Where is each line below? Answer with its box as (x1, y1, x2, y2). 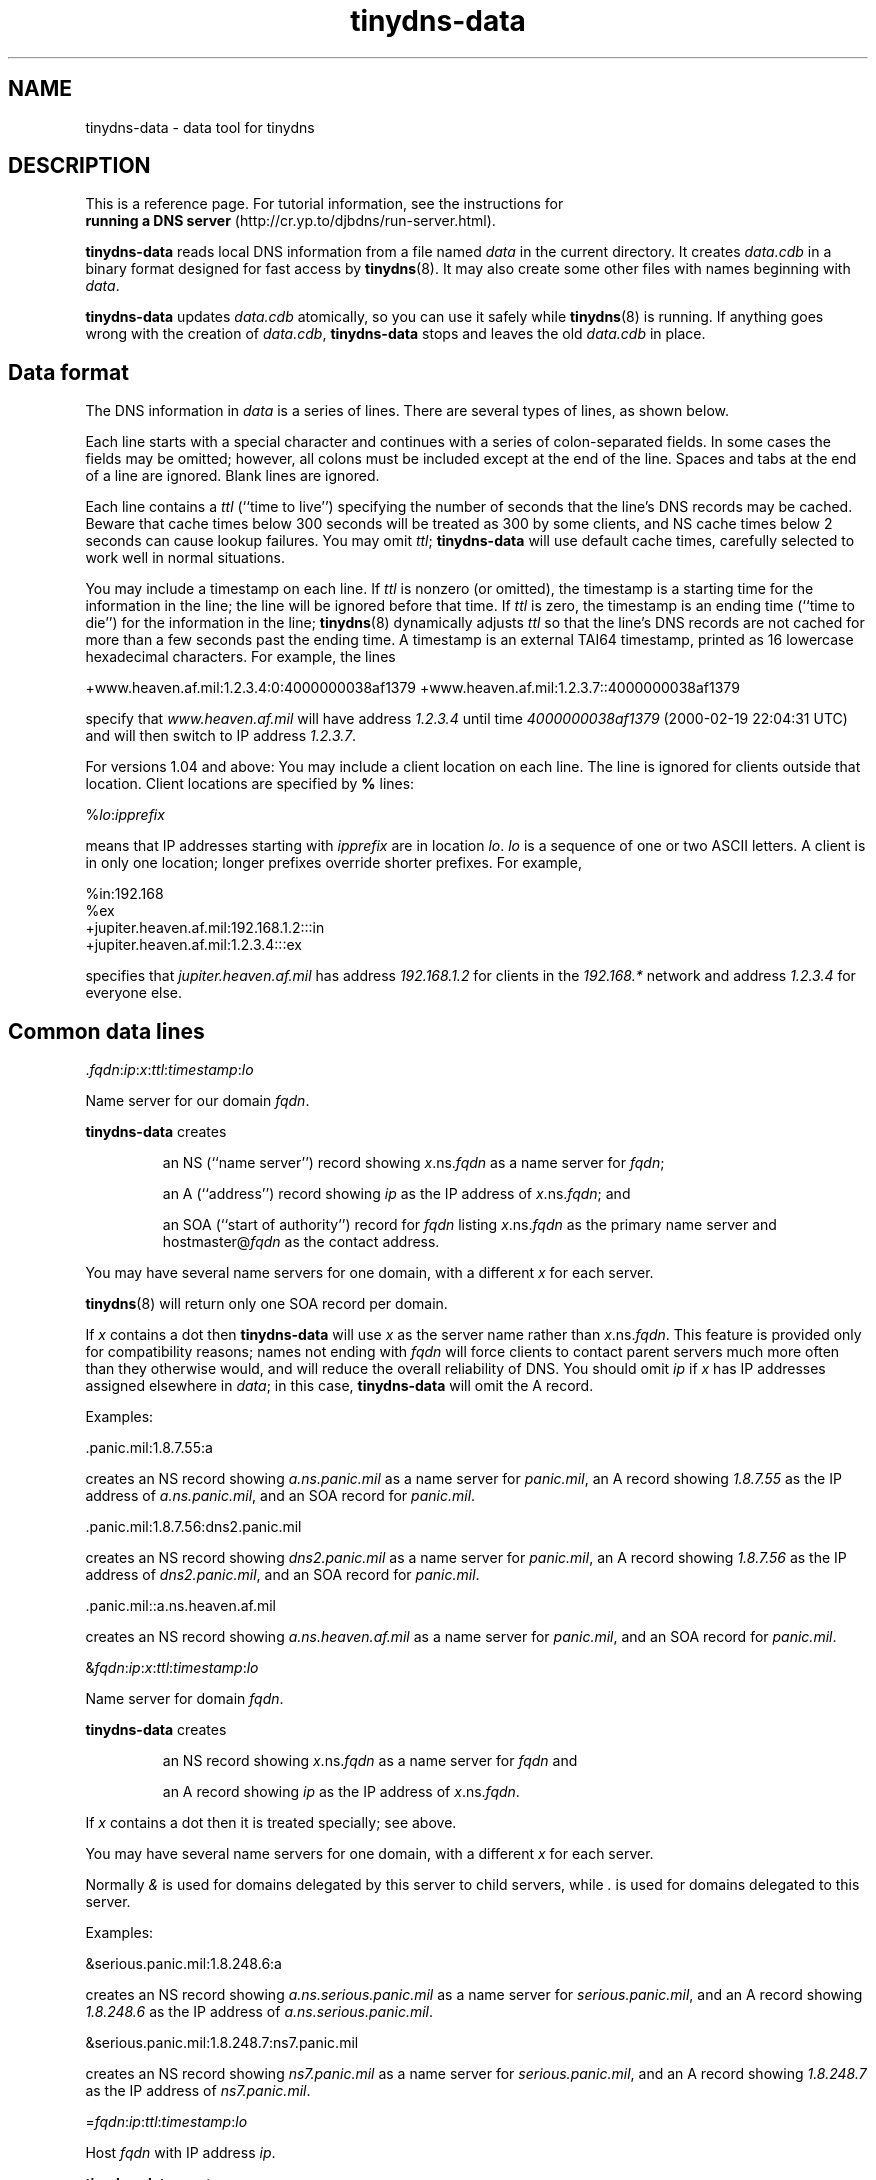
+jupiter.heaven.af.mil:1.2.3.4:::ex (85, 936, 302, 954)
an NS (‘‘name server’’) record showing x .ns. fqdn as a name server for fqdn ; (162, 1154, 665, 1172)
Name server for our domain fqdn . (85, 1092, 310, 1110)
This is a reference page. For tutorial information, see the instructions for (85, 195, 564, 213)
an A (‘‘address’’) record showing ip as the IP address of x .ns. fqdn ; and (162, 1185, 631, 1203)
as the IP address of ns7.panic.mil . (85, 2082, 311, 2100)
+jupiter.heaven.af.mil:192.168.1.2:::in (85, 919, 325, 937)
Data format (8, 359, 129, 385)
